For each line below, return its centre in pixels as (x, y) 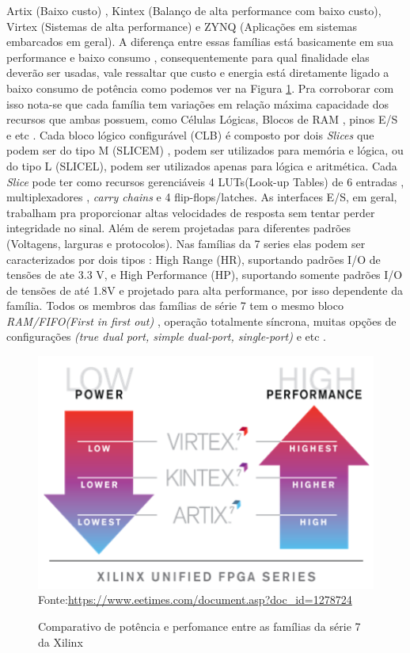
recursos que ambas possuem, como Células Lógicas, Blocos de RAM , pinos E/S (202, 119)
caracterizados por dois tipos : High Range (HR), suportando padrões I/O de (194, 259)
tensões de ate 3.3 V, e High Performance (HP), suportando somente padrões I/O (205, 275)
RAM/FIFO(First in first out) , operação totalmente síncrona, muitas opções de (201, 321)
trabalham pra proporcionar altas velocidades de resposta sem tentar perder (191, 212)
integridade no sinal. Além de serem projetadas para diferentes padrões (179, 228)
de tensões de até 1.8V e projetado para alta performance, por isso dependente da (205, 290)
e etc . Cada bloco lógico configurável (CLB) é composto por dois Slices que (190, 134)
